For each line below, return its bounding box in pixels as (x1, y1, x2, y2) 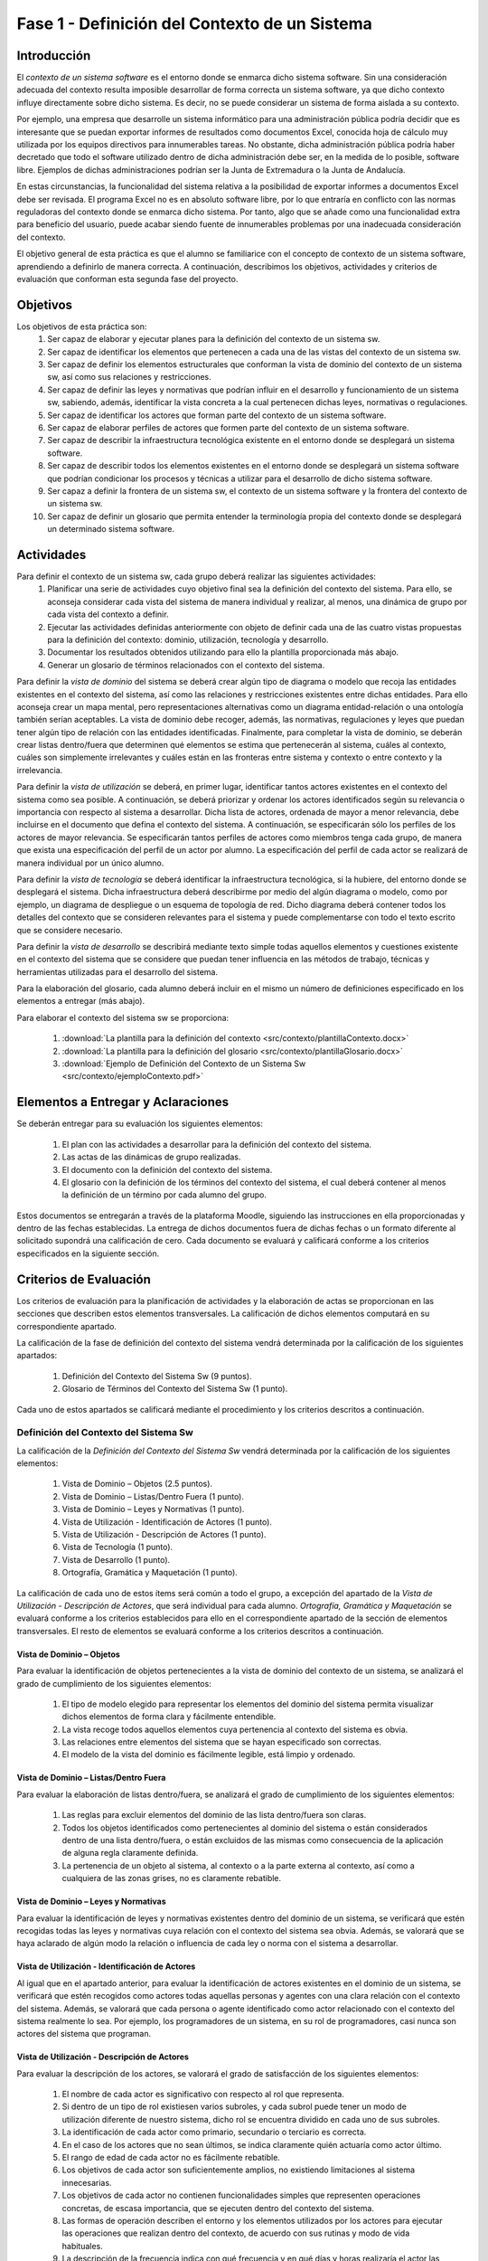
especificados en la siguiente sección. (16, 1248, 160, 1259)
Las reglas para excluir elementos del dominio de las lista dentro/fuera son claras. (61, 1810, 367, 1821)
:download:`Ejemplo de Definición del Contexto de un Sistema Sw (61, 1058, 306, 1069)
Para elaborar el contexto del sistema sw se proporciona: (16, 1012, 230, 1023)
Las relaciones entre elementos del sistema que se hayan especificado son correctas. (61, 1736, 382, 1747)
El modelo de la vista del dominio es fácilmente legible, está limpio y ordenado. (61, 1749, 356, 1760)
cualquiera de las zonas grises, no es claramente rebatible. (61, 1873, 282, 1884)
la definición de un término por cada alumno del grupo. (61, 1189, 267, 1200)
